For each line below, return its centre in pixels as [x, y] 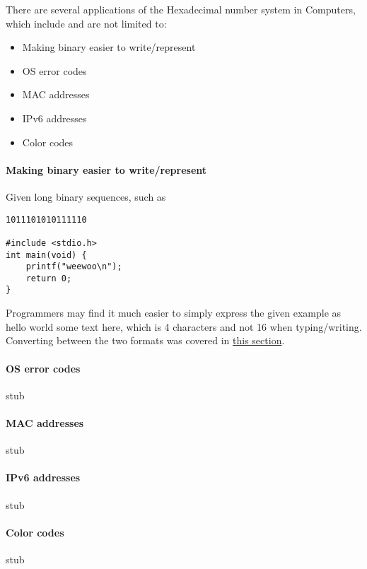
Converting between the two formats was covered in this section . [145, 340]
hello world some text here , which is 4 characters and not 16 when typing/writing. [184, 326]
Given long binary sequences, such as [86, 196]
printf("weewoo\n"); [74, 267]
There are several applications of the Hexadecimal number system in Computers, [181, 9]
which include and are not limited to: [86, 23]
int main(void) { [46, 255]
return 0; [49, 278]
